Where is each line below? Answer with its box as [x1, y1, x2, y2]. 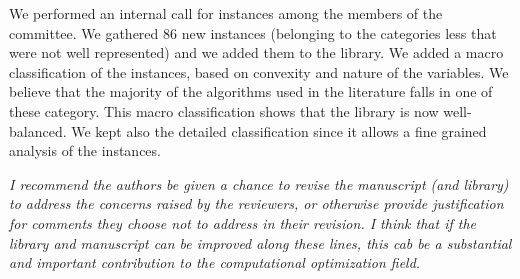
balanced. [9, 120, 67, 141]
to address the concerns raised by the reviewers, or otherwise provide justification [9, 193, 504, 214]
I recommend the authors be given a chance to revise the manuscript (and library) [9, 173, 509, 194]
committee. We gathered [9, 22, 159, 43]
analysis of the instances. [9, 140, 161, 161]
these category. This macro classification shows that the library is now [9, 100, 439, 121]
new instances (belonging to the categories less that [181, 22, 497, 43]
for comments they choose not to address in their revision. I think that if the [9, 212, 476, 233]
